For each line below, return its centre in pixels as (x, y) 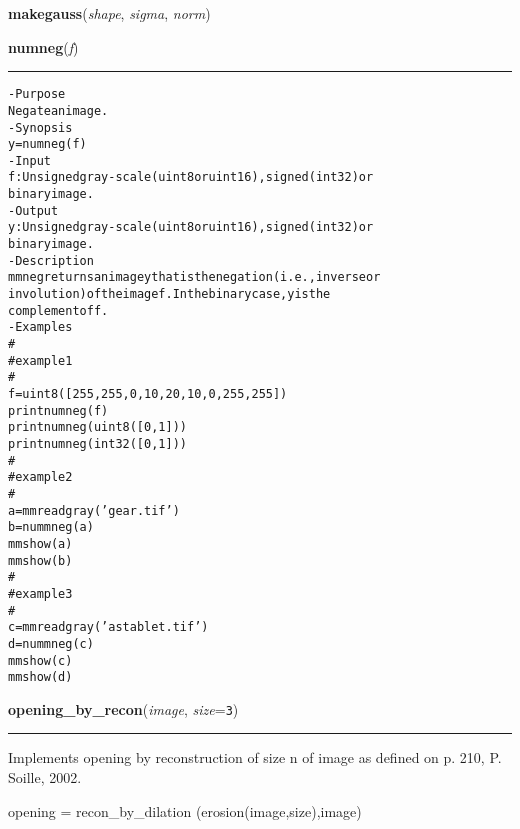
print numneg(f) (58, 410)
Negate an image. (58, 110)
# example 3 (40, 593)
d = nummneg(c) (51, 643)
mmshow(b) (40, 560)
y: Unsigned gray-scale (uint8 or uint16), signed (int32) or (191, 227)
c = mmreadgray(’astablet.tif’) (108, 627)
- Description (51, 260)
